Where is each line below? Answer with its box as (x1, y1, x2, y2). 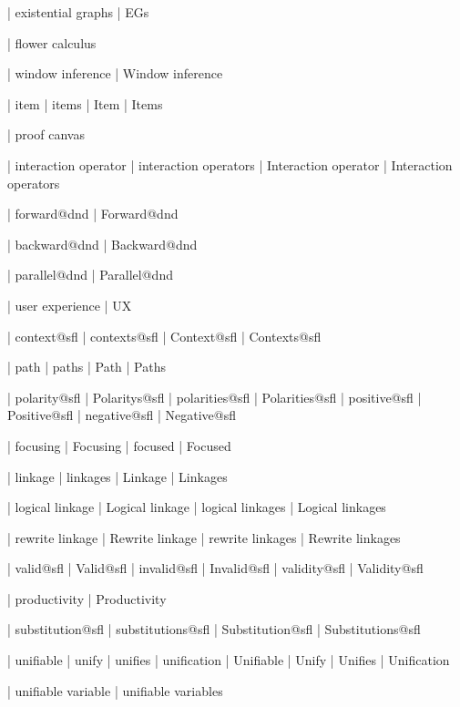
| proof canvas (7, 125, 85, 144)
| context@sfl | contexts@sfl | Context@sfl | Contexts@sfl (7, 326, 322, 345)
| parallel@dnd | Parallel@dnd (7, 265, 173, 284)
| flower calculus (7, 33, 97, 52)
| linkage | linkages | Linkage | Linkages (7, 466, 228, 486)
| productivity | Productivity (7, 589, 167, 608)
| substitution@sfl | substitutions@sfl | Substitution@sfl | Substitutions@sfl (7, 620, 421, 639)
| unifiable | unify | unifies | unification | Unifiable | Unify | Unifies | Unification (7, 651, 450, 670)
